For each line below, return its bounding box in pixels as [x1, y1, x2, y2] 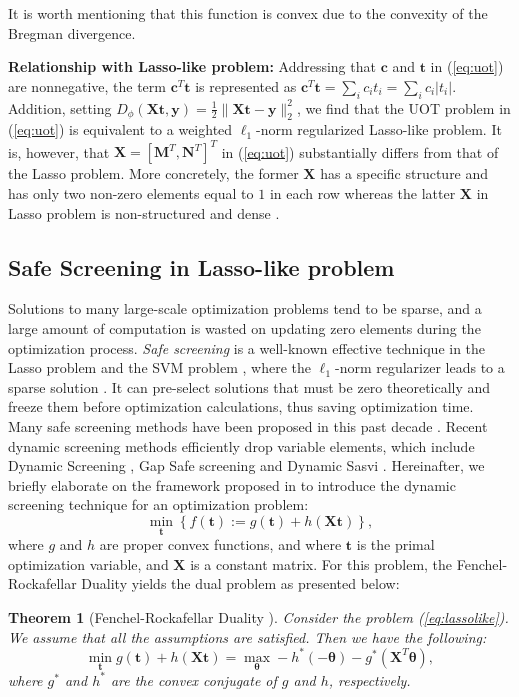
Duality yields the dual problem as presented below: [81, 573, 400, 594]
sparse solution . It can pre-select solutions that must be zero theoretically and [8, 376, 491, 397]
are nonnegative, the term [8, 75, 166, 96]
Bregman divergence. [8, 22, 136, 43]
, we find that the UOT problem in [296, 97, 511, 118]
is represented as [195, 75, 297, 96]
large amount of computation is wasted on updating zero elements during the [8, 318, 481, 339]
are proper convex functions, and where [99, 534, 342, 555]
